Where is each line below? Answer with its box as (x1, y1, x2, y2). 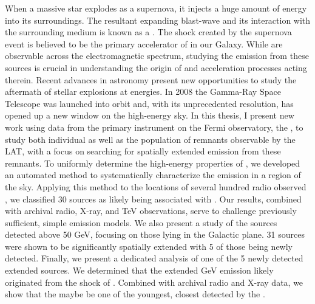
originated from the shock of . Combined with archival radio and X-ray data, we (5, 275, 303, 288)
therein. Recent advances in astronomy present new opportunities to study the (5, 73, 297, 86)
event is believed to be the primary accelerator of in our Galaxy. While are (5, 37, 283, 50)
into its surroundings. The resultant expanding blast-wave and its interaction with (5, 13, 311, 26)
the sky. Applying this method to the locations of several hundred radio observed (5, 180, 307, 193)
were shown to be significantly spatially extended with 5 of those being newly (5, 240, 293, 252)
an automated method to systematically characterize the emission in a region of (5, 168, 301, 181)
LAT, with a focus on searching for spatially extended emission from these (5, 145, 281, 157)
